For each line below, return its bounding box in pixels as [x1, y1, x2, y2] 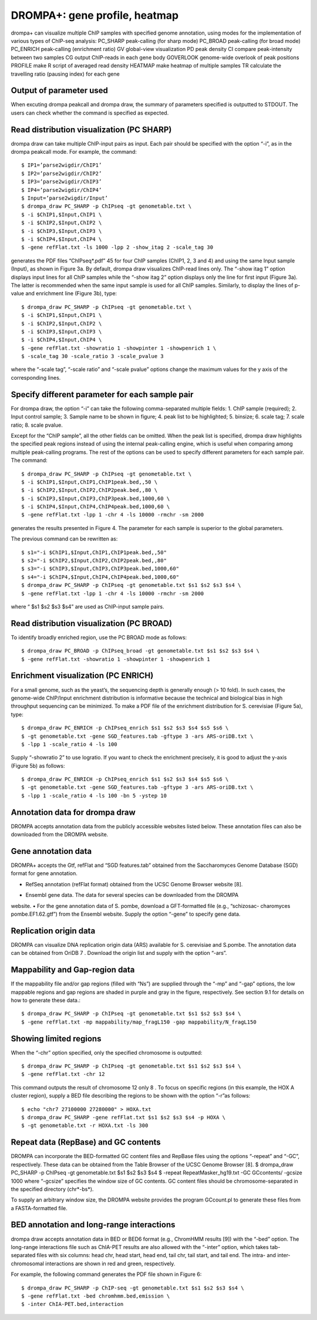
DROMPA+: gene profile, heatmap [11, 9, 179, 22]
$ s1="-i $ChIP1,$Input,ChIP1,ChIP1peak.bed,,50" [21, 549, 167, 556]
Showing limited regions [11, 1034, 102, 1044]
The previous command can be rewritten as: [11, 535, 118, 542]
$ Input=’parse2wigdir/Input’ [21, 195, 109, 202]
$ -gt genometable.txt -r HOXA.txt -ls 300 [21, 1122, 149, 1129]
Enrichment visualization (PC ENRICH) [11, 671, 154, 681]
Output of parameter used [11, 86, 108, 96]
